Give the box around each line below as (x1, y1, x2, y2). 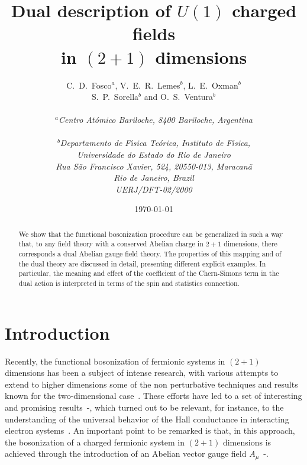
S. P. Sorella (91, 90, 139, 103)
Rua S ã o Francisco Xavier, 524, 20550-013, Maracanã (56, 160, 252, 172)
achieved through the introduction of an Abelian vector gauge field (5, 447, 247, 460)
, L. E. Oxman (183, 79, 238, 91)
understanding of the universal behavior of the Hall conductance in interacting (5, 412, 289, 425)
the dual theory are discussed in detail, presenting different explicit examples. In (18, 258, 266, 268)
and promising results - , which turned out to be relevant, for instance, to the (5, 401, 284, 414)
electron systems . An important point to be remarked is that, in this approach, (5, 424, 295, 437)
